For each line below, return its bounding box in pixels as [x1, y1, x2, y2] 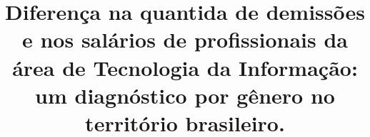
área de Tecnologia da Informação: [12, 53, 358, 82]
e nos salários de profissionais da [21, 25, 349, 54]
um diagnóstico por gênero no [35, 80, 335, 109]
